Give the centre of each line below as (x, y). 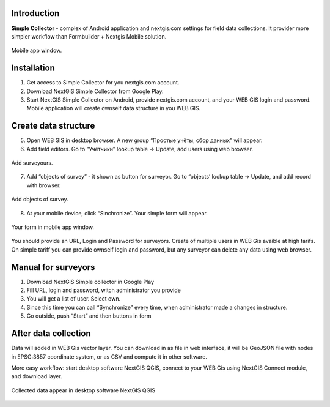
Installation (33, 68)
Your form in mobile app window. (53, 227)
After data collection (51, 334)
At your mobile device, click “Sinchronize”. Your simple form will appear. (117, 213)
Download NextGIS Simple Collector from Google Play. (95, 91)
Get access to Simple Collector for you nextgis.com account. (103, 83)
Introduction (35, 13)
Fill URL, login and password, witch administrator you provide (104, 290)
